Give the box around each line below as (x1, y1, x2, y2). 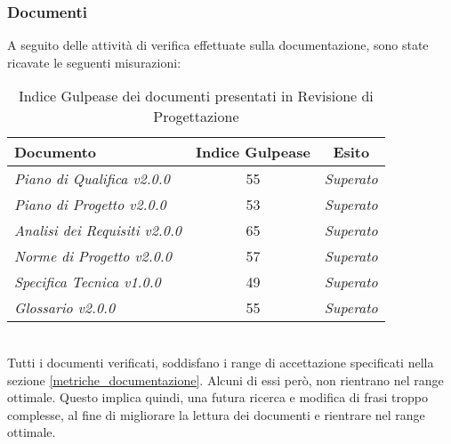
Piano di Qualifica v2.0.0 (14, 168, 170, 190)
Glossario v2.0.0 (14, 297, 116, 319)
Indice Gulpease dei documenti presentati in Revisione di (18, 85, 374, 107)
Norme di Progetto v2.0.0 (14, 246, 172, 267)
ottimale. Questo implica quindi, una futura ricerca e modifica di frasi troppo (7, 388, 428, 407)
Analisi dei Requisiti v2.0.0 (14, 220, 181, 241)
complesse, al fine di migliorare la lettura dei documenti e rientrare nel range (7, 405, 425, 424)
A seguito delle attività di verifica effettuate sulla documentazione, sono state (7, 36, 429, 54)
